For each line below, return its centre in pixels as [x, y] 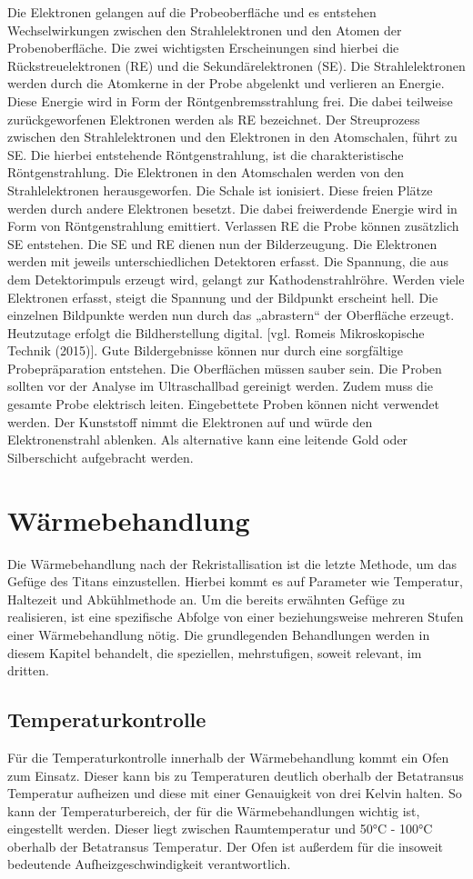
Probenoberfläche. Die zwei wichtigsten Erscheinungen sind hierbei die [203, 48]
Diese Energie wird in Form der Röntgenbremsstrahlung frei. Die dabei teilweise [230, 100]
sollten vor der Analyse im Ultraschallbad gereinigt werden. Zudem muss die [221, 386]
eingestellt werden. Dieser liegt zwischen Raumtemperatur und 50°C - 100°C [220, 829]
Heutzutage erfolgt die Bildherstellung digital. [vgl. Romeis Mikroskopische [216, 332]
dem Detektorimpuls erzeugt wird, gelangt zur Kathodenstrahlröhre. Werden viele [236, 279]
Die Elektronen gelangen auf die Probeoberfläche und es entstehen [192, 12]
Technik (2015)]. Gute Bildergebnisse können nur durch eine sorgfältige [206, 350]
